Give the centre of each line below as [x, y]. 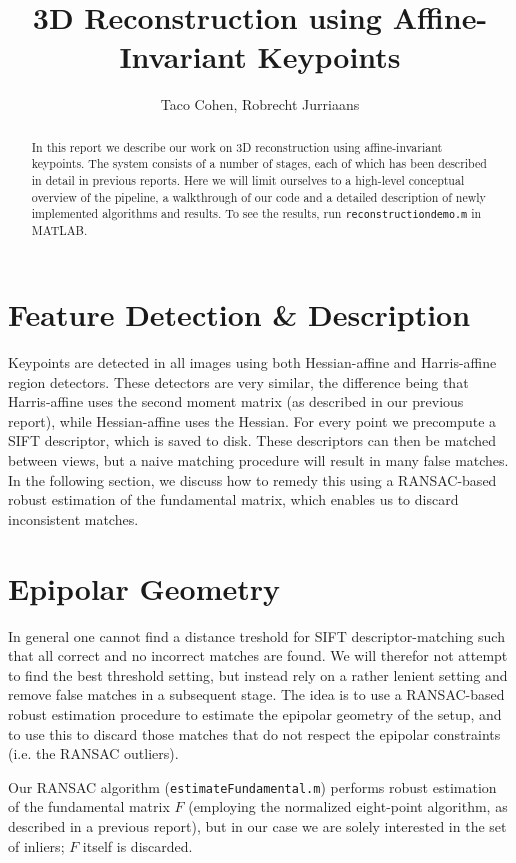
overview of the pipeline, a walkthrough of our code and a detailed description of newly [258, 196]
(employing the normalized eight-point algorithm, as [348, 806]
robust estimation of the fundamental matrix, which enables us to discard [233, 499]
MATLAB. [59, 230]
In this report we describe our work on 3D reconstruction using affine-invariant [237, 146]
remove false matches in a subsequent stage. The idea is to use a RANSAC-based [256, 694]
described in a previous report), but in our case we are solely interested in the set [257, 825]
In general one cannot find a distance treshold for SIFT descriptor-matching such [256, 635]
